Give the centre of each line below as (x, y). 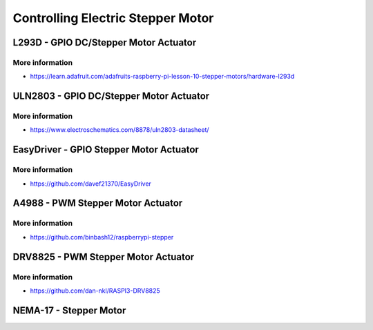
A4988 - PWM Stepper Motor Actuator (98, 203)
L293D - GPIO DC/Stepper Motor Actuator (105, 42)
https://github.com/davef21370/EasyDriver (91, 184)
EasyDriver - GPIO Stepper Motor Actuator (106, 149)
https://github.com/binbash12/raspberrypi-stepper (102, 237)
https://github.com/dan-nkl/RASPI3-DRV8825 (95, 291)
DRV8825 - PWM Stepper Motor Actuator (104, 256)
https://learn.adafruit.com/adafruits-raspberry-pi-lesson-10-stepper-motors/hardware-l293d (162, 77)
